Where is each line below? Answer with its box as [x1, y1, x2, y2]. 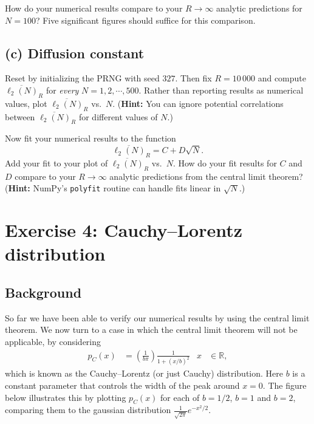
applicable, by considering [5, 335, 101, 347]
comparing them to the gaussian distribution [5, 403, 171, 416]
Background [5, 282, 82, 301]
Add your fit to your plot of [5, 156, 108, 169]
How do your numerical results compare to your [5, 2, 183, 14]
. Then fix [175, 72, 212, 84]
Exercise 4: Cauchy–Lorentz [5, 217, 243, 242]
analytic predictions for [216, 2, 302, 14]
